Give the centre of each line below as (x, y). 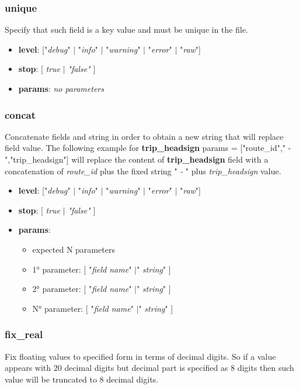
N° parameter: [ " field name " (83, 308)
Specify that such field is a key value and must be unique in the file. (126, 30)
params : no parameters (61, 88)
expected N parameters (74, 249)
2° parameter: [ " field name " (82, 289)
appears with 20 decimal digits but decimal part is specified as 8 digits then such (149, 368)
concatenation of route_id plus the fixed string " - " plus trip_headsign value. (143, 171)
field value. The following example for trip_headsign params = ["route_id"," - (148, 148)
